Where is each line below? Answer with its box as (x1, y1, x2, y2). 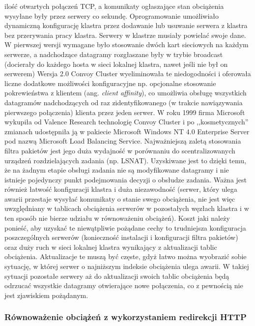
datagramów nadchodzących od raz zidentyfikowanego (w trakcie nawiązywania (4, 97, 243, 107)
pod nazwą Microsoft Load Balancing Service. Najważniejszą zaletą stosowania (4, 136, 241, 146)
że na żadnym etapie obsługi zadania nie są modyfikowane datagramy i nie (4, 165, 229, 175)
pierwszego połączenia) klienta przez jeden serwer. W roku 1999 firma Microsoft (4, 107, 245, 117)
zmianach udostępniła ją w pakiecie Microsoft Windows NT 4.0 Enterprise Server (4, 126, 250, 136)
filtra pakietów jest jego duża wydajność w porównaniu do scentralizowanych (4, 145, 235, 155)
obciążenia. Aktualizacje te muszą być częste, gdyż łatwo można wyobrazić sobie (4, 251, 247, 262)
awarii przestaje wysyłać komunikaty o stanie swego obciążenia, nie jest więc (4, 193, 235, 204)
